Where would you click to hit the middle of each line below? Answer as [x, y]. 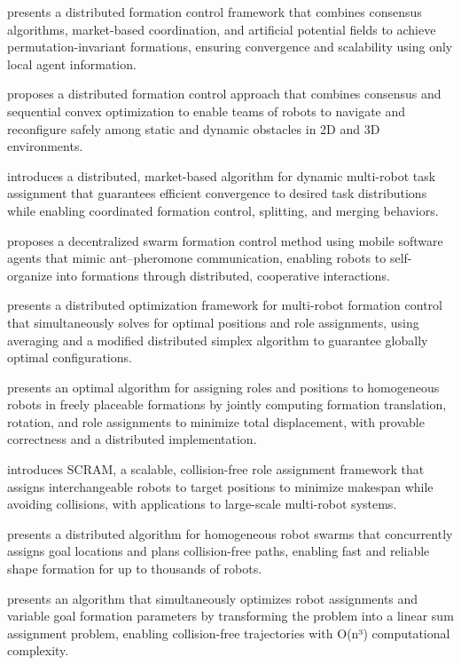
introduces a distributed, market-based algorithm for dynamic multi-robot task [222, 175]
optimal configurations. [70, 357]
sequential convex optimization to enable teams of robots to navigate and [207, 111]
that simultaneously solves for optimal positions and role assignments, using [213, 322]
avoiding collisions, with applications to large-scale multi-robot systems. [202, 504]
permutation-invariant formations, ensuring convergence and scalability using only [230, 47]
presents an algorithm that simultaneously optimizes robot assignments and [213, 598]
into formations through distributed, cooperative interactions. [223, 275]
